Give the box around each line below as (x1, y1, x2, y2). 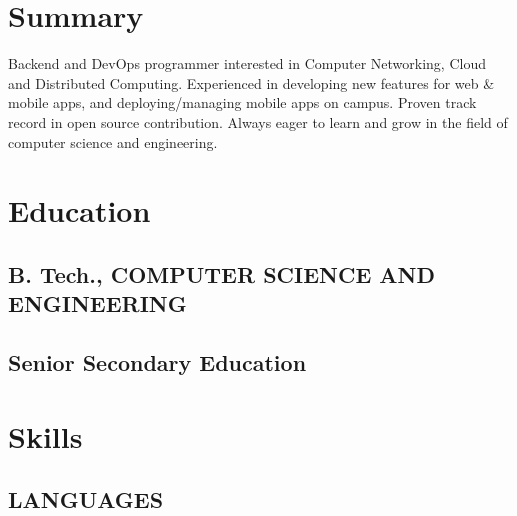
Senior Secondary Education (8, 347, 307, 378)
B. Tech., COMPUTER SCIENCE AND (8, 258, 435, 289)
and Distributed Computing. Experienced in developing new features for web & (8, 72, 495, 93)
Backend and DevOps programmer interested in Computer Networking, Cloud (8, 53, 486, 74)
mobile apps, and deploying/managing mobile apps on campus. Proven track (8, 92, 477, 113)
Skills (8, 415, 83, 456)
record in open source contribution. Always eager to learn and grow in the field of (8, 111, 508, 132)
